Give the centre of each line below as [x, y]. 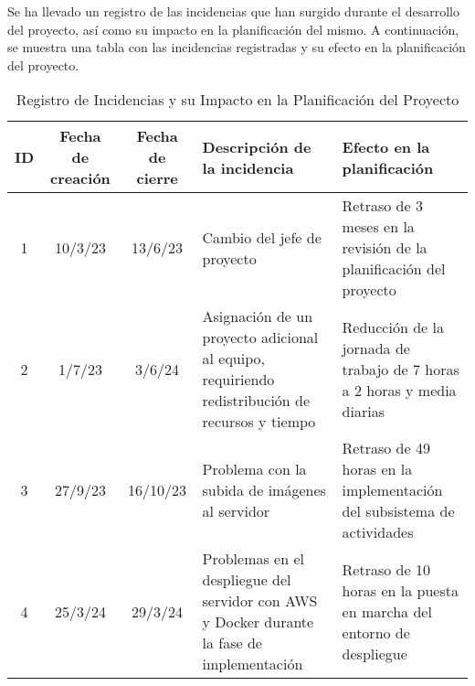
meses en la [378, 227]
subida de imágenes [264, 490]
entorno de [376, 632]
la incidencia [248, 167]
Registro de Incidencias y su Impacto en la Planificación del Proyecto [237, 100]
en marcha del [387, 611]
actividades [378, 532]
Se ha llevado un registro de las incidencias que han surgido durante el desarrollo [233, 11]
